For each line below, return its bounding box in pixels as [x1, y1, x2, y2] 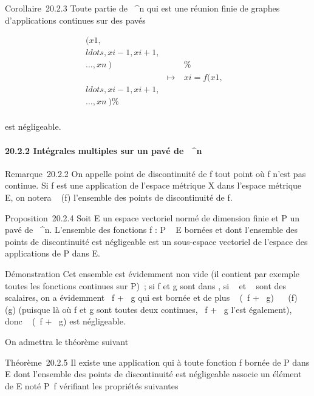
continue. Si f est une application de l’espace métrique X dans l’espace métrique [5, 179, 302, 192]
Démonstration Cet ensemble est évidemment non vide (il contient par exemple [5, 267, 300, 280]
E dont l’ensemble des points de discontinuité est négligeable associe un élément [5, 367, 302, 380]
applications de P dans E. [5, 247, 100, 260]
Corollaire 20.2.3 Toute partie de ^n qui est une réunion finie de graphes [5, 2, 280, 14]
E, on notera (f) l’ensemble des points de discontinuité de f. [5, 190, 233, 203]
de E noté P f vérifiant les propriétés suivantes [5, 379, 179, 392]
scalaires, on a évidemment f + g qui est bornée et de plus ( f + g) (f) [5, 291, 298, 304]
